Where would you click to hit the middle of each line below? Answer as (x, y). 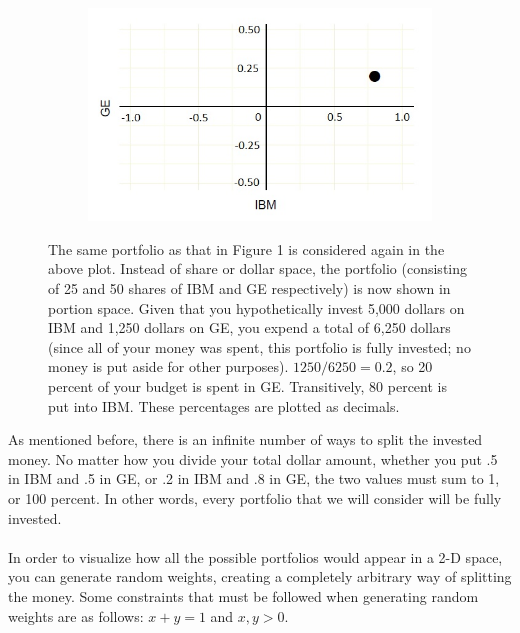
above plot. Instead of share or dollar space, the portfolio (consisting (258, 268)
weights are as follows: (76, 615)
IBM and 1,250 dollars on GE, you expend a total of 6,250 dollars (249, 327)
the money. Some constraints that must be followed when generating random (243, 595)
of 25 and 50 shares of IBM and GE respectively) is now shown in (249, 288)
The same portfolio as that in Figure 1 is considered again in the (246, 248)
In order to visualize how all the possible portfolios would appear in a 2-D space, (255, 556)
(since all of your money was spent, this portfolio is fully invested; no (259, 346)
